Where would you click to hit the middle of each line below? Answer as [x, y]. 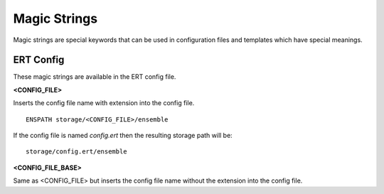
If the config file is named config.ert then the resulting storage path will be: [123, 136]
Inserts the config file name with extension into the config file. [104, 103]
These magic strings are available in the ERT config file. [95, 77]
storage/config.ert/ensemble [76, 152]
